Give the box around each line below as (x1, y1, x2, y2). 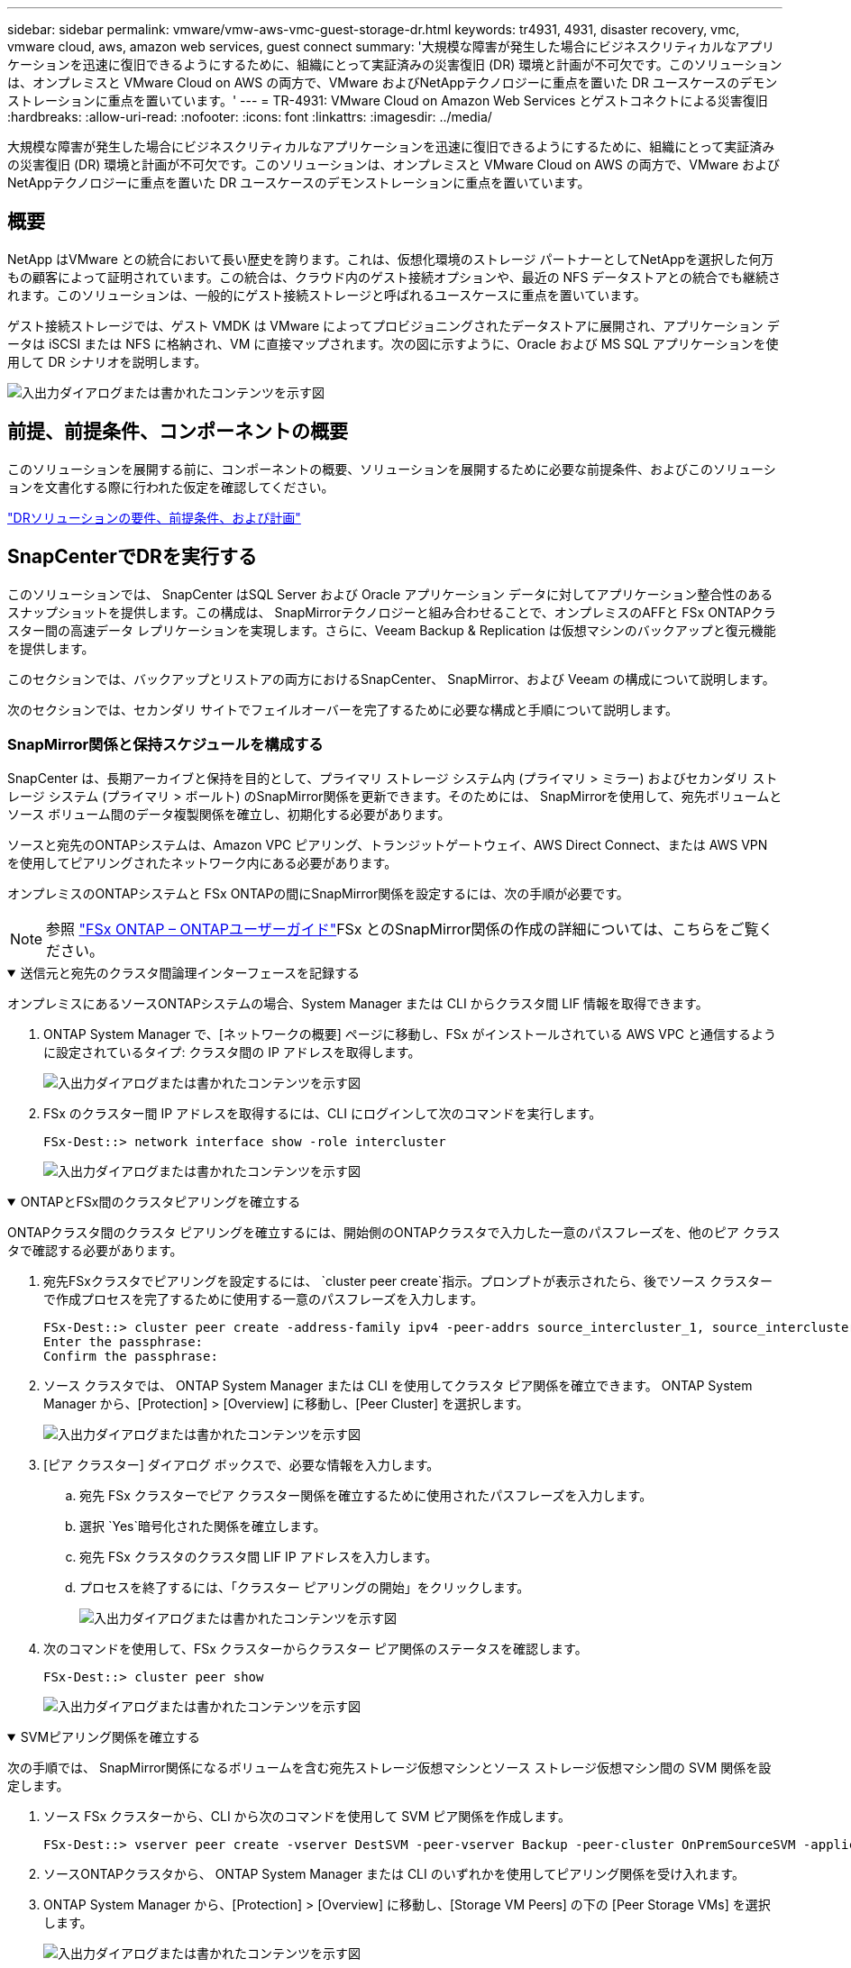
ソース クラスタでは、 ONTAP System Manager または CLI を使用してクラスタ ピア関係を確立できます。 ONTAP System (43, 1378, 753, 1394)
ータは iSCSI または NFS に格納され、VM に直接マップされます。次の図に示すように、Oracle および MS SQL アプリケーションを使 (7, 335, 779, 351)
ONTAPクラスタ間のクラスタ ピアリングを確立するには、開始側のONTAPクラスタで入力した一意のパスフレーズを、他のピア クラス (7, 1225, 781, 1241)
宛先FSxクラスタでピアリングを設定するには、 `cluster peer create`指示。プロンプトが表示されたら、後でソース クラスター (43, 1273, 773, 1289)
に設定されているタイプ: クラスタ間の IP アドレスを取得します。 (43, 1044, 421, 1061)
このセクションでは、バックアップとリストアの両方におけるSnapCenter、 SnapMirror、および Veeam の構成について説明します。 (7, 670, 775, 687)
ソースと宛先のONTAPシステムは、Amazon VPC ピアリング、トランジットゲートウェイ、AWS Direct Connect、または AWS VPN (7, 837, 768, 853)
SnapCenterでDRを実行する (7, 545, 257, 569)
